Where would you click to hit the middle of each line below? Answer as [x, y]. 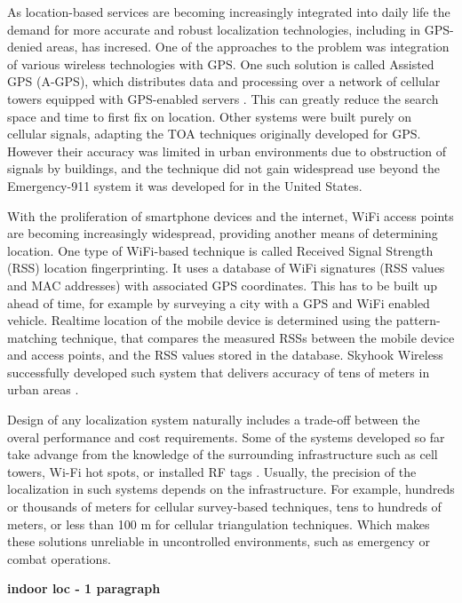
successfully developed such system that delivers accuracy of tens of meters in [219, 372]
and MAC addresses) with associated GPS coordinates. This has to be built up [222, 285]
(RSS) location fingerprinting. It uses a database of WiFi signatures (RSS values [226, 268]
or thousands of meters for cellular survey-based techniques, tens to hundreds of [224, 507]
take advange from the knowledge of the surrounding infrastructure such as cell [223, 454]
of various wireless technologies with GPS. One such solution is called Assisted [221, 63]
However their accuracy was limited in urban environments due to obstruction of [227, 151]
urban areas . [43, 389]
